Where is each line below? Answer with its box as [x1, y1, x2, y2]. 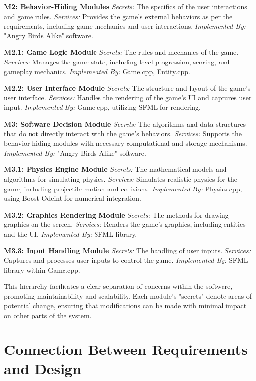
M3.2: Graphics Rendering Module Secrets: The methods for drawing [4, 209, 229, 220]
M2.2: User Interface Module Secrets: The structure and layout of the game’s [4, 83, 251, 93]
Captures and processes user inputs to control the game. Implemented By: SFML [4, 255, 248, 265]
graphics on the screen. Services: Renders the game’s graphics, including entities [4, 219, 246, 229]
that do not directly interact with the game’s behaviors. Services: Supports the [4, 128, 242, 138]
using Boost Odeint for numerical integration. [4, 193, 141, 203]
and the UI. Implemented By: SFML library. [4, 228, 137, 239]
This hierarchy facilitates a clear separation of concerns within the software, [4, 281, 233, 291]
